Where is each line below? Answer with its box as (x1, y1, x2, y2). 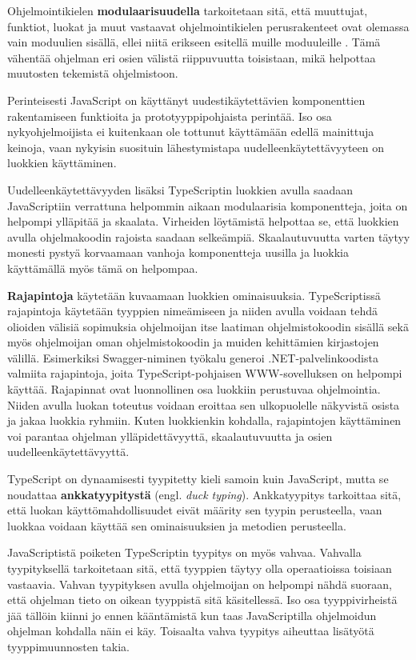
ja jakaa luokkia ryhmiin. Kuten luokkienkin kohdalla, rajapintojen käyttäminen (7, 412, 402, 429)
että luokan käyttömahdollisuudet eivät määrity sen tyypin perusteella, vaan (7, 502, 382, 518)
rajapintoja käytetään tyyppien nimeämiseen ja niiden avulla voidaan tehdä (7, 302, 378, 319)
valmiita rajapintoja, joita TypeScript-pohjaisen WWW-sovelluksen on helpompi (7, 365, 402, 382)
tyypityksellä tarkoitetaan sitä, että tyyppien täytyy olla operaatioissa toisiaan (7, 560, 392, 576)
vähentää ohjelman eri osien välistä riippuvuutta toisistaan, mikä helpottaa (7, 49, 376, 66)
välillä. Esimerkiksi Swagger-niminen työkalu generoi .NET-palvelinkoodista (7, 349, 378, 366)
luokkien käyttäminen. (7, 154, 117, 171)
